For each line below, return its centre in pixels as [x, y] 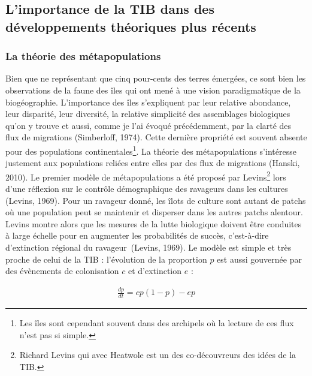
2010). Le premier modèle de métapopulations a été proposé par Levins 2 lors [146, 176]
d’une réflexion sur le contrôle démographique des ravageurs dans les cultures [147, 189]
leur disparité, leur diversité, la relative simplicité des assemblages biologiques [148, 114]
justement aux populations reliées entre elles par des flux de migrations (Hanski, [153, 163]
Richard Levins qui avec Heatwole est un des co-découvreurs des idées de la [158, 355]
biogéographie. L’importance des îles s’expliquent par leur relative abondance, [148, 102]
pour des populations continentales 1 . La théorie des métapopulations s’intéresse [151, 150]
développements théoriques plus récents [131, 26]
